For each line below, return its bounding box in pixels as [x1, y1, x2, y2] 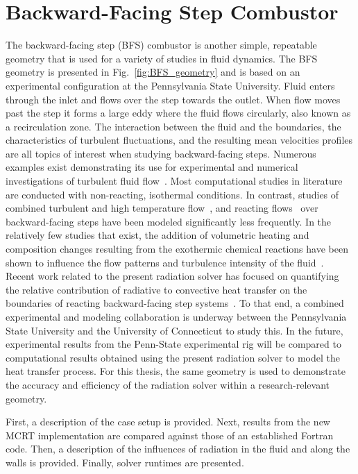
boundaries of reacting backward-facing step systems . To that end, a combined [6, 296, 344, 310]
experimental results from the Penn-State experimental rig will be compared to [6, 337, 341, 351]
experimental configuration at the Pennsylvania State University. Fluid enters [6, 78, 335, 92]
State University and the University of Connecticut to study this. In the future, [6, 323, 343, 337]
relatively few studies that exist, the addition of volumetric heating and [6, 228, 309, 242]
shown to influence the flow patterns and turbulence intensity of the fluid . [6, 255, 324, 269]
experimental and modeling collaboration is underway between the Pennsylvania [6, 310, 347, 323]
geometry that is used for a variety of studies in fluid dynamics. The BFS [6, 51, 318, 65]
